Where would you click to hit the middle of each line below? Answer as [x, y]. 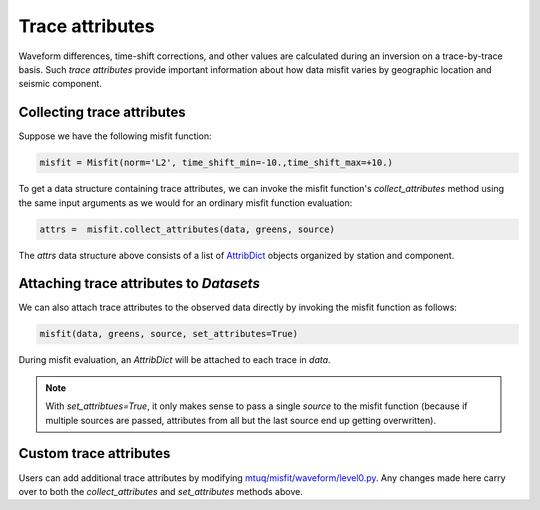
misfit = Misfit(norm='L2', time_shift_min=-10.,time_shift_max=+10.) [216, 163]
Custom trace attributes [94, 453]
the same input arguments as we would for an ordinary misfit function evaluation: [185, 202]
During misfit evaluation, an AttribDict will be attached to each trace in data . [174, 360]
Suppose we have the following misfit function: [115, 136]
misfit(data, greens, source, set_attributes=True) [169, 334]
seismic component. [60, 84]
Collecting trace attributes [102, 112]
